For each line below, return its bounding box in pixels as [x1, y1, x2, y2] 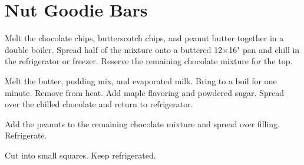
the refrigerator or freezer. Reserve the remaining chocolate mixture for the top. [5, 55, 293, 67]
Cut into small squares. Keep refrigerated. [5, 148, 156, 161]
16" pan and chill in [229, 43, 300, 55]
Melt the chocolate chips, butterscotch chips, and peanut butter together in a [5, 32, 284, 44]
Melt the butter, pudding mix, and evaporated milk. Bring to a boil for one [5, 74, 277, 87]
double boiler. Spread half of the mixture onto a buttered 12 [5, 43, 223, 55]
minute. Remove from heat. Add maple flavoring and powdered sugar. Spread [5, 86, 285, 98]
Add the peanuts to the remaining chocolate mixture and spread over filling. [5, 117, 280, 130]
